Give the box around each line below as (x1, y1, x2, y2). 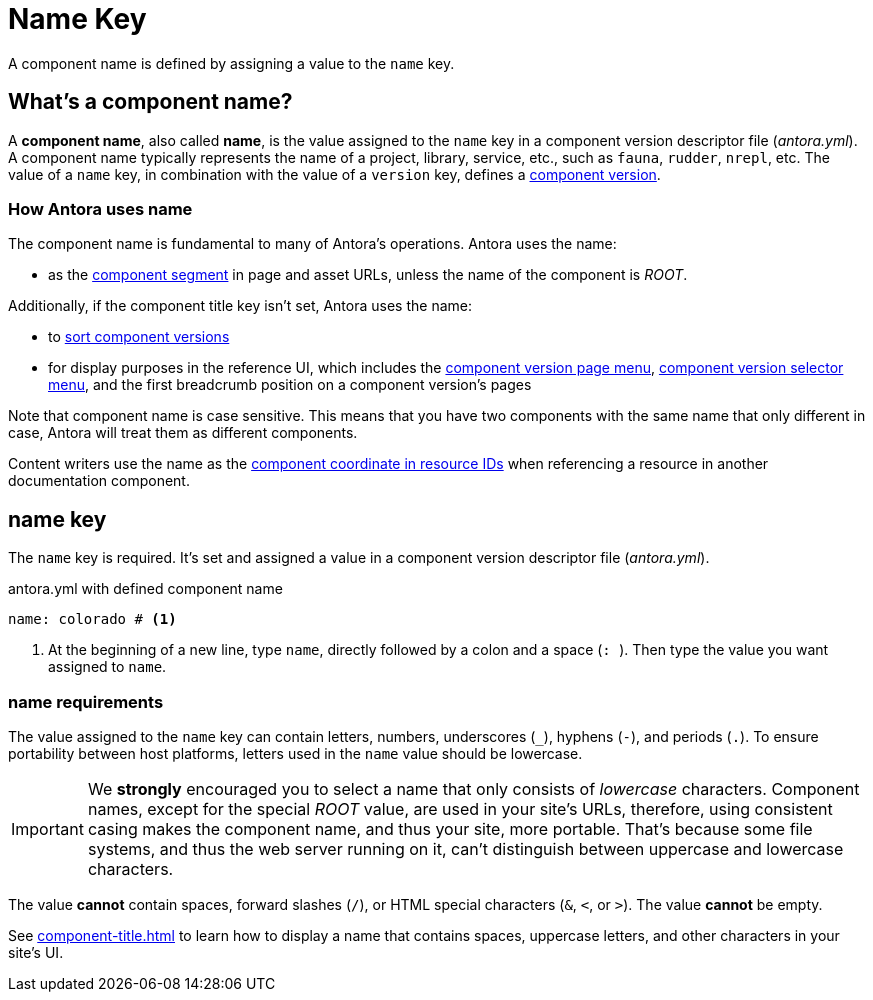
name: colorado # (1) (8, 611, 177, 628)
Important (11, 818, 84, 839)
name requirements (8, 691, 164, 712)
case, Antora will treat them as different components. (8, 424, 358, 442)
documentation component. (8, 472, 190, 490)
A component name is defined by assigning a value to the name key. (8, 54, 455, 72)
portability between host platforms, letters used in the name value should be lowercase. (8, 744, 583, 762)
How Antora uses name (8, 198, 193, 219)
